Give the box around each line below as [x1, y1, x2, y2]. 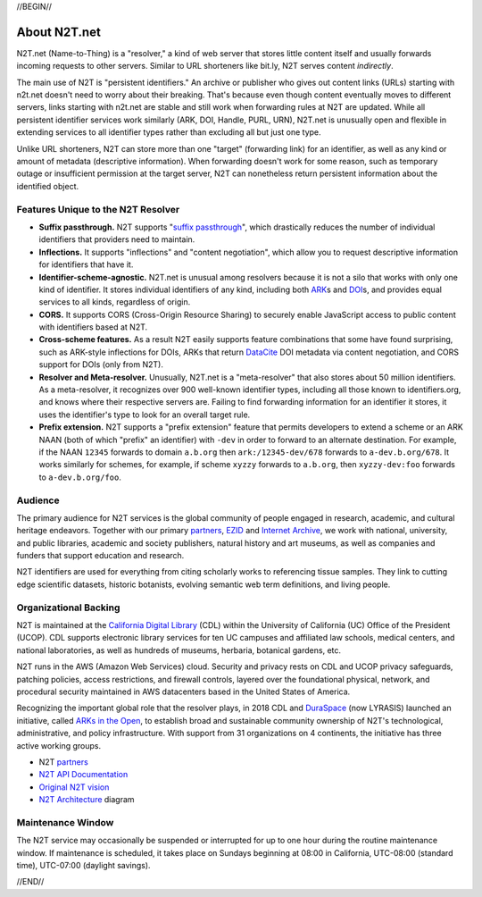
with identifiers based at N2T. [38, 322, 148, 332]
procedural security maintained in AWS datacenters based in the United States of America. [16, 686, 351, 697]
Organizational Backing [16, 601, 120, 614]
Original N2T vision [38, 782, 110, 792]
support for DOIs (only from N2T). [38, 359, 164, 370]
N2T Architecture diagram [38, 794, 135, 805]
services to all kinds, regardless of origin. [38, 297, 191, 307]
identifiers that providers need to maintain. [38, 234, 195, 245]
